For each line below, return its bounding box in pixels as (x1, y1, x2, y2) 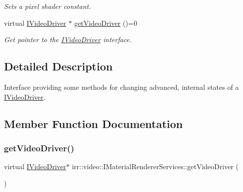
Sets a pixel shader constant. (4, 1, 91, 11)
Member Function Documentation (4, 116, 183, 131)
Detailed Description (4, 59, 113, 74)
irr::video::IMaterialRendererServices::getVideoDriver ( (72, 161, 239, 172)
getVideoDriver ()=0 (74, 17, 137, 28)
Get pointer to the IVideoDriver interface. (4, 34, 132, 45)
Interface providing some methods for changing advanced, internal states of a (4, 81, 239, 92)
